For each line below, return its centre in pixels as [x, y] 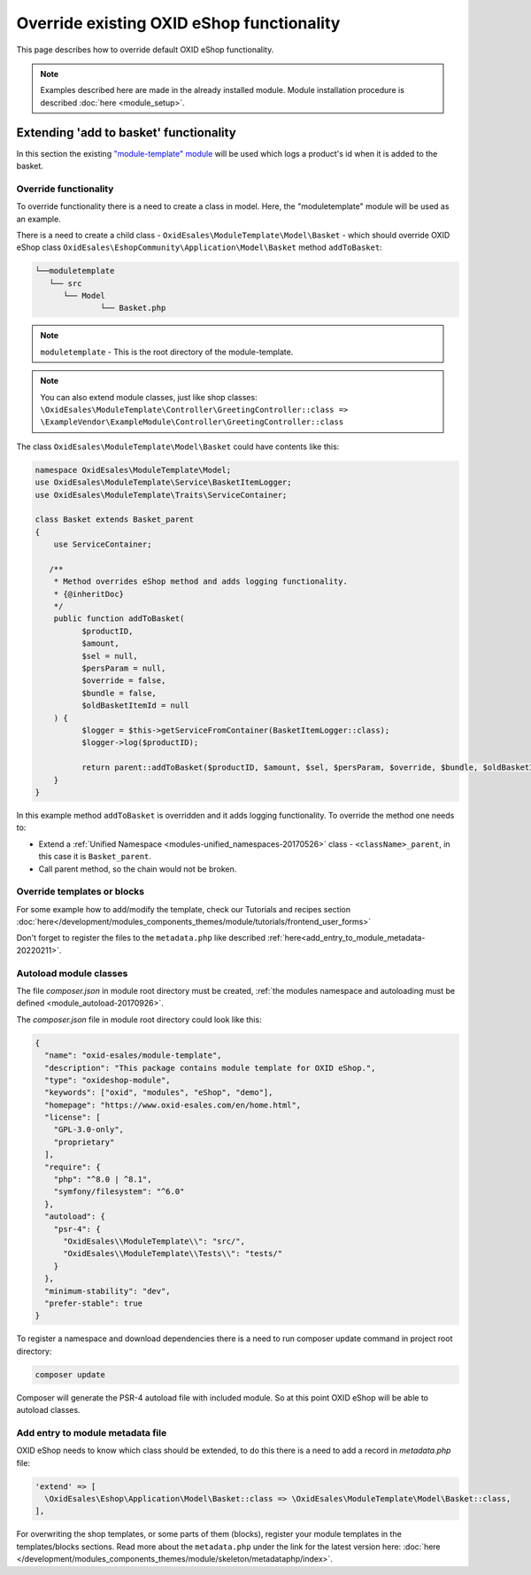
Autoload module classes [72, 973]
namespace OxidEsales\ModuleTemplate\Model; [133, 470]
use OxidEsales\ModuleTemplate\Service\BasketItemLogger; [163, 482]
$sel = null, [110, 656]
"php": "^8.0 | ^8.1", [103, 1179]
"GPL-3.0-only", [88, 1130]
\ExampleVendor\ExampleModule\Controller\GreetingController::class [192, 422]
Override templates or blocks [81, 892]
